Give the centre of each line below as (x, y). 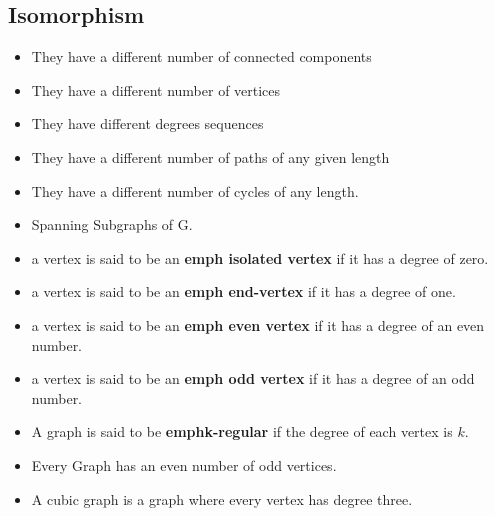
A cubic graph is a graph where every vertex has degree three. (222, 498)
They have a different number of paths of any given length (210, 156)
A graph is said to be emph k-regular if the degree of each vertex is (242, 431)
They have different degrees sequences (147, 123)
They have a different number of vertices (156, 89)
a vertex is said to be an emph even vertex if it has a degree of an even (258, 324)
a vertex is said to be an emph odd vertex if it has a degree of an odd (253, 378)
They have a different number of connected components (201, 56)
